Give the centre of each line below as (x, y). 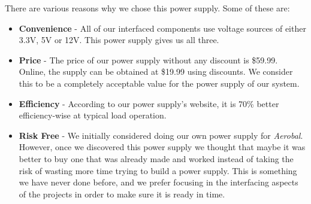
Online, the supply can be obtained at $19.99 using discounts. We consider (156, 71)
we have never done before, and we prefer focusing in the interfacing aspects (158, 182)
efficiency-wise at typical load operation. (93, 115)
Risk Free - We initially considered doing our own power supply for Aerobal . (161, 135)
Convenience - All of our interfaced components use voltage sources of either (162, 28)
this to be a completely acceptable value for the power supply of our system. (159, 83)
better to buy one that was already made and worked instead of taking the (156, 158)
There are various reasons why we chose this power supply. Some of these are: (147, 8)
